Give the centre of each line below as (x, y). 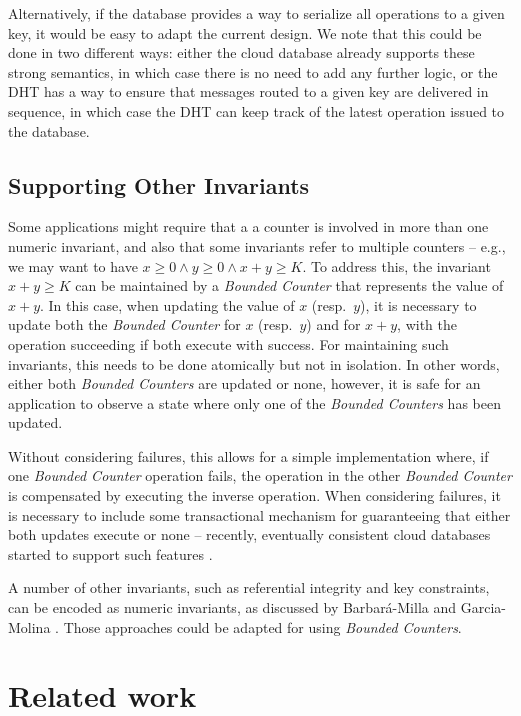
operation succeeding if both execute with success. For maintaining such (228, 343)
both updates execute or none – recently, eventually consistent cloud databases (249, 534)
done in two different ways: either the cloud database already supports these (241, 52)
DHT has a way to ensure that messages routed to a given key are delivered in (248, 91)
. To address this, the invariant (396, 265)
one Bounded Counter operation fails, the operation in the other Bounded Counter (260, 475)
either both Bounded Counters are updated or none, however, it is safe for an (244, 383)
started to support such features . (110, 553)
